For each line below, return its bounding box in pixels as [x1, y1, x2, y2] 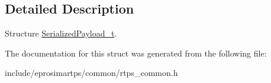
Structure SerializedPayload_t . [5, 27, 117, 39]
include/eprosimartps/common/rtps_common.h [5, 67, 178, 79]
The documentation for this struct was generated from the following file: [5, 47, 267, 59]
